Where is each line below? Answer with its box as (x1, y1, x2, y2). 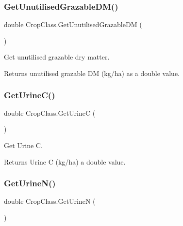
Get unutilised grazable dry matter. (4, 52, 110, 62)
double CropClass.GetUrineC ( (4, 107, 96, 118)
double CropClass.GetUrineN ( (4, 196, 96, 206)
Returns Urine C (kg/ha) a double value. (4, 156, 126, 166)
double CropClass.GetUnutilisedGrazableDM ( (4, 19, 142, 30)
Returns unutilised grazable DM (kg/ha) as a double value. (4, 68, 180, 78)
